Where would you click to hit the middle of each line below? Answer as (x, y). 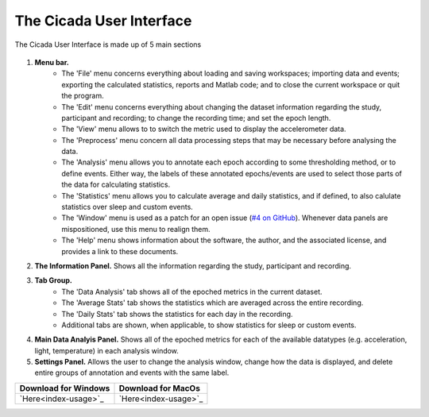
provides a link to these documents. (120, 251)
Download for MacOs (159, 388)
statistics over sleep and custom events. (128, 207)
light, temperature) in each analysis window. (106, 350)
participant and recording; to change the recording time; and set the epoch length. (196, 118)
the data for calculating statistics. (116, 185)
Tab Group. (54, 280)
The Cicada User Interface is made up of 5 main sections (108, 44)
